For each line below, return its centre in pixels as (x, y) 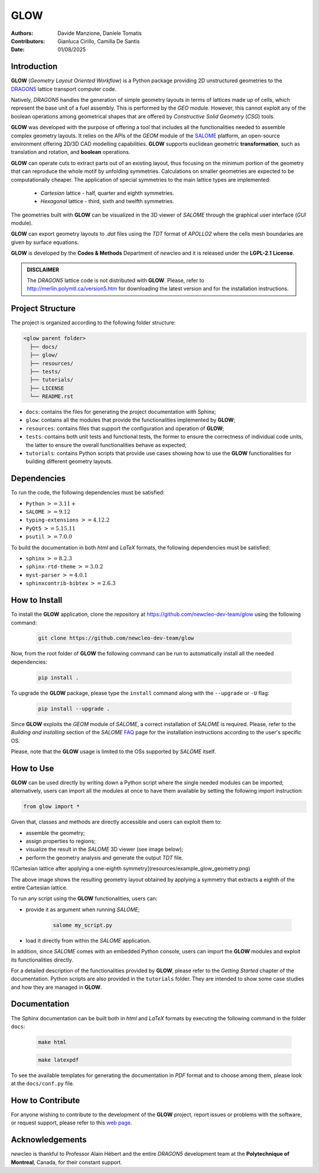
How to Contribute (45, 1100)
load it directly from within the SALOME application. (88, 940)
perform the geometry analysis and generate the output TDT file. (104, 857)
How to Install (37, 600)
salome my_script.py (82, 925)
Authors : (22, 33)
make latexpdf (58, 1060)
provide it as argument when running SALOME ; (83, 910)
